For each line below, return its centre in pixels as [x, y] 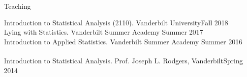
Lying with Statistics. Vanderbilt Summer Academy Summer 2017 [104, 32]
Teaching [17, 6]
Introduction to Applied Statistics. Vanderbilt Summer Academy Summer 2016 [123, 41]
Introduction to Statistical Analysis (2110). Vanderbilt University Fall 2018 [116, 22]
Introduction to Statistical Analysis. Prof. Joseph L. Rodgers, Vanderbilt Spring [123, 60]
